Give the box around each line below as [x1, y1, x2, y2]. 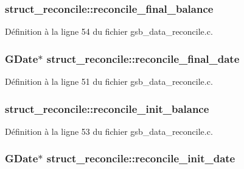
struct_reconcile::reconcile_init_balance [5, 101, 209, 116]
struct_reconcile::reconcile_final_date [46, 51, 240, 66]
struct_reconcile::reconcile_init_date [46, 151, 235, 166]
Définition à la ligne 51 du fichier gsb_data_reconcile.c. [5, 75, 213, 88]
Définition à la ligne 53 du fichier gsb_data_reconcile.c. [5, 124, 213, 137]
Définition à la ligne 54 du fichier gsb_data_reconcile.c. [5, 25, 213, 38]
